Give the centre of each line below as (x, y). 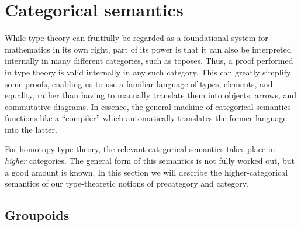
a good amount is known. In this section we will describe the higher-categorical (146, 172)
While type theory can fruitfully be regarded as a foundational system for (136, 38)
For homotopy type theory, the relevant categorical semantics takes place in (140, 149)
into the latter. (31, 129)
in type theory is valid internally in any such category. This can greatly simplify (148, 72)
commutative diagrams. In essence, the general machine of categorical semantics (148, 106)
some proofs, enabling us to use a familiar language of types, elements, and (139, 83)
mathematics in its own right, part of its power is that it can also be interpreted (148, 49)
